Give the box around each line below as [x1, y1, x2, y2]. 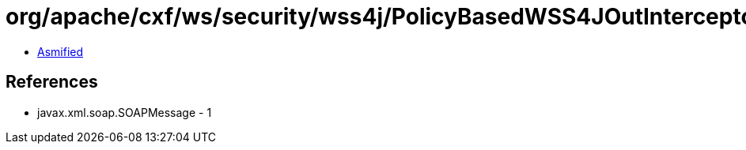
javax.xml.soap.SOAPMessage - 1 [37, 105, 212, 119]
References [6, 72, 98, 92]
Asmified [37, 44, 84, 58]
